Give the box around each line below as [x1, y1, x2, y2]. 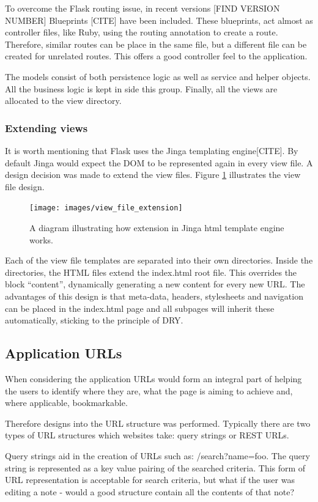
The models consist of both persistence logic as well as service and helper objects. [5, 70, 311, 83]
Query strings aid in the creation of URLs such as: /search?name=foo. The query [5, 449, 310, 462]
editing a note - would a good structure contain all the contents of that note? [5, 485, 295, 498]
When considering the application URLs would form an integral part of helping [5, 372, 302, 385]
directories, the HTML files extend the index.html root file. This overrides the [5, 265, 297, 278]
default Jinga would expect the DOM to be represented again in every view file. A [5, 156, 313, 169]
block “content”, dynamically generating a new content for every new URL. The [5, 278, 305, 290]
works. [29, 233, 54, 246]
